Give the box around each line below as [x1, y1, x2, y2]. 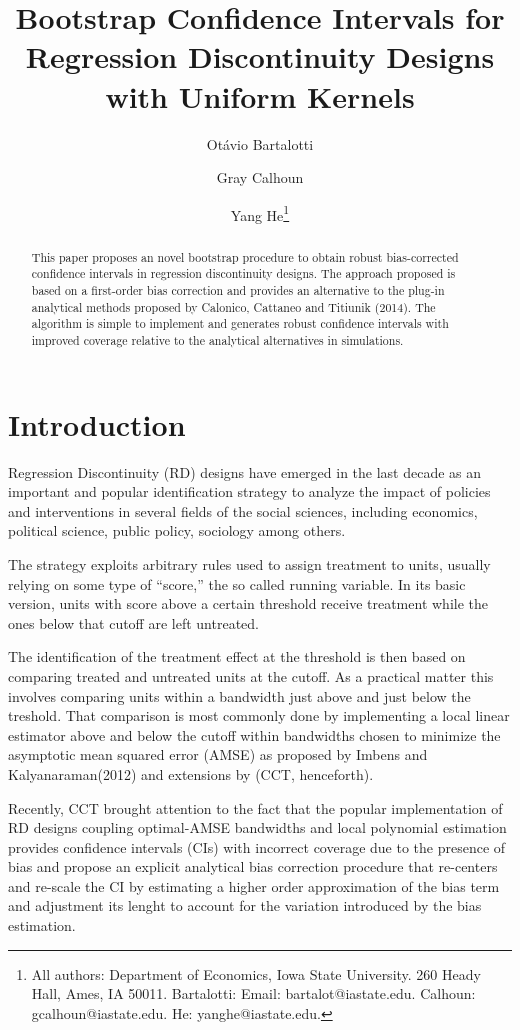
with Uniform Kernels [105, 75, 415, 116]
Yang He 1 [230, 201, 290, 225]
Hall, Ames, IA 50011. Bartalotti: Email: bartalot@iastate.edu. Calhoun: [31, 983, 476, 1004]
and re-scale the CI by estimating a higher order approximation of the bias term [8, 875, 500, 896]
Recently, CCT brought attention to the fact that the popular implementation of [8, 797, 503, 818]
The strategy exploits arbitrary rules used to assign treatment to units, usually [8, 553, 491, 574]
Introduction [8, 403, 186, 444]
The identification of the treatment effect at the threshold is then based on [8, 646, 466, 667]
